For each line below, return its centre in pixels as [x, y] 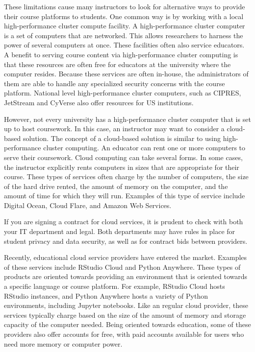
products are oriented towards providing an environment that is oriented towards [126, 276]
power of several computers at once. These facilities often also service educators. [124, 45]
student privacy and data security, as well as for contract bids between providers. [126, 241]
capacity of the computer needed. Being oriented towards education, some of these [127, 324]
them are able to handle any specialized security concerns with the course [115, 83]
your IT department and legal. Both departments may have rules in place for [120, 231]
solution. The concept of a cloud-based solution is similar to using [122, 138]
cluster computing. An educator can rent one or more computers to [144, 148]
